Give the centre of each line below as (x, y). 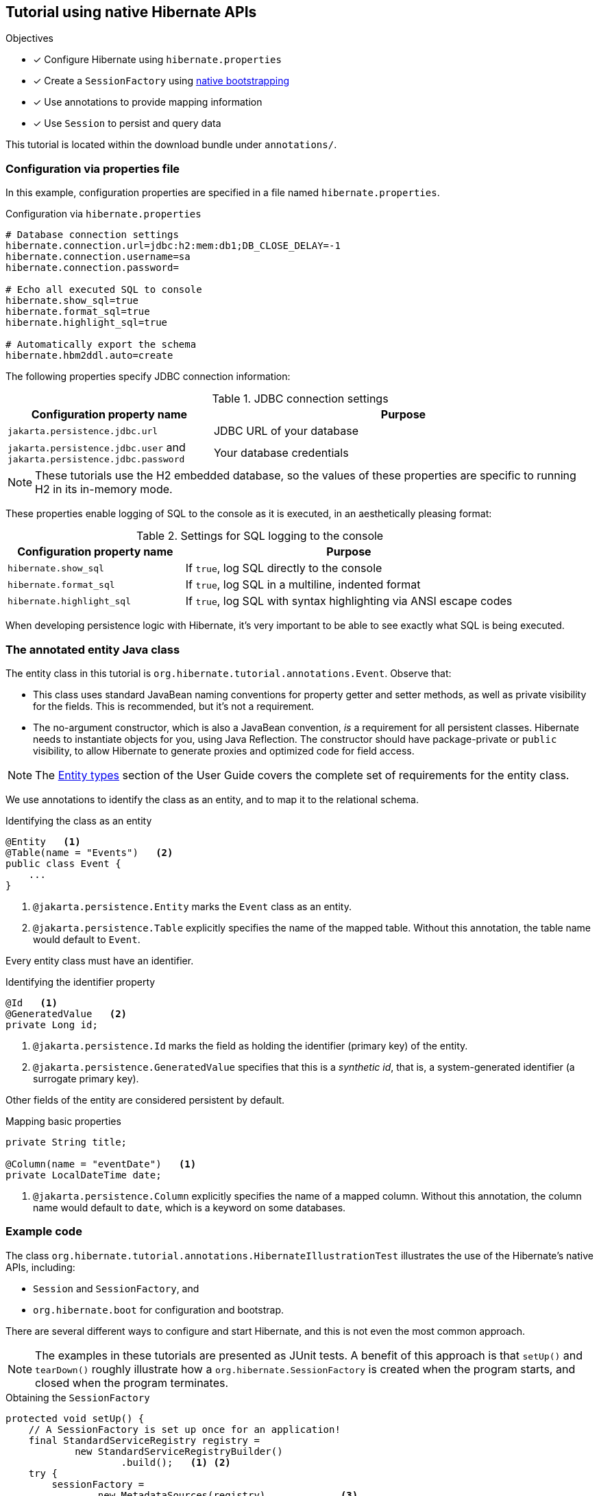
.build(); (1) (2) (176, 1462)
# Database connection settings (92, 235)
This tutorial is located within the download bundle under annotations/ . (171, 145)
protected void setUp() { (75, 1418)
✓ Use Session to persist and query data (127, 123)
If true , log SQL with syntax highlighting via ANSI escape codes (349, 601)
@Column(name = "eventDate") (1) (101, 1164)
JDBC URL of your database (286, 431)
